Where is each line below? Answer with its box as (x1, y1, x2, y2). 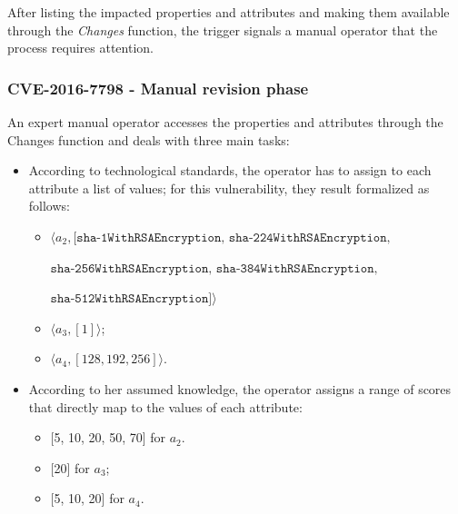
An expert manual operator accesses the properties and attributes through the (7, 113, 443, 131)
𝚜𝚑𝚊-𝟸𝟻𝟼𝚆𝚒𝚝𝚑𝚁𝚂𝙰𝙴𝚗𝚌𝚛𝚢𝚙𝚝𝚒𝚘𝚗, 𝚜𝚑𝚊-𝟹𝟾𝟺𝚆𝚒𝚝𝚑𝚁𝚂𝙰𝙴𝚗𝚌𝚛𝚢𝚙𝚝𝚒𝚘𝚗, (50, 262, 378, 275)
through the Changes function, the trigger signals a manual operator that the (7, 20, 438, 39)
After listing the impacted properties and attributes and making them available (7, 3, 450, 21)
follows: (28, 196, 70, 215)
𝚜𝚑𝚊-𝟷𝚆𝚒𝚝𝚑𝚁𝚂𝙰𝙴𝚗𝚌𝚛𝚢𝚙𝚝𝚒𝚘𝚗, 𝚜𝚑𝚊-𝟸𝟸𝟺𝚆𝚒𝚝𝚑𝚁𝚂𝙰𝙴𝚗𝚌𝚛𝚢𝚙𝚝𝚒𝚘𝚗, (76, 231, 391, 244)
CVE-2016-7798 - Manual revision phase (7, 76, 309, 99)
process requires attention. (7, 38, 154, 57)
